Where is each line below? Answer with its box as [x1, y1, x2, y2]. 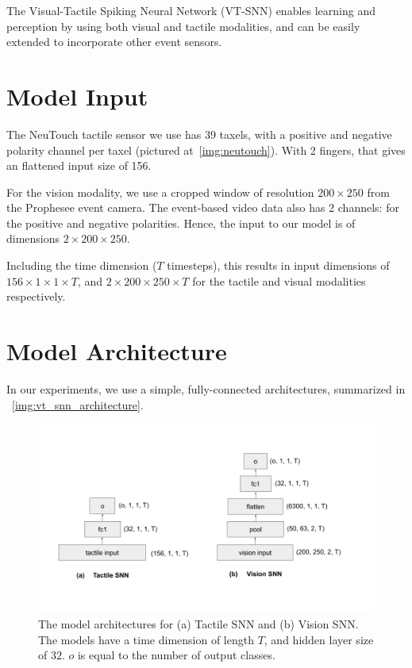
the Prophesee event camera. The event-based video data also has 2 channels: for [6, 199, 399, 216]
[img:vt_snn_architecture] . [12, 396, 144, 413]
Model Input [6, 79, 148, 112]
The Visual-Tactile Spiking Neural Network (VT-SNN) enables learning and [6, 2, 376, 18]
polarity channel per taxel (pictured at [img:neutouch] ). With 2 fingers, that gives [6, 141, 406, 158]
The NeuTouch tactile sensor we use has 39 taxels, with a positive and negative [6, 125, 392, 142]
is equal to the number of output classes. [77, 647, 275, 663]
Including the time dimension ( [6, 257, 157, 274]
